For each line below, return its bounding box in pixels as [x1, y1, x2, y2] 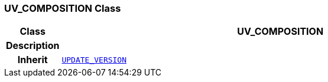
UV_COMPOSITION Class [4, 2, 121, 14]
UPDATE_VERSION [61, 55, 127, 64]
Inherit [17, 54, 48, 66]
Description [6, 40, 60, 52]
